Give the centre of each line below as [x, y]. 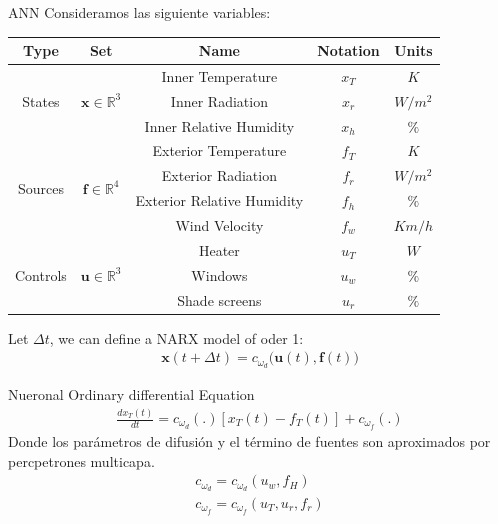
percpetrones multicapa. [81, 460]
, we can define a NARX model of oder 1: [176, 337]
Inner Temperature [219, 75]
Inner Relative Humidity [219, 125]
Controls [41, 274]
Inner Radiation [219, 100]
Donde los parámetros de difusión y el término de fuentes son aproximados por [249, 440]
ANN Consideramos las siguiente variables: [139, 12]
